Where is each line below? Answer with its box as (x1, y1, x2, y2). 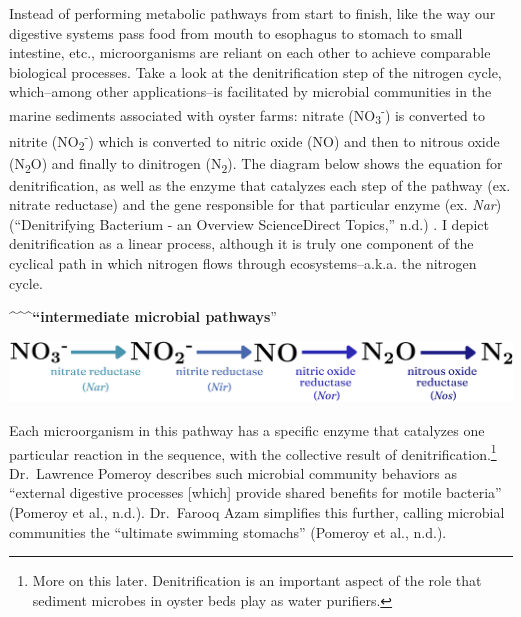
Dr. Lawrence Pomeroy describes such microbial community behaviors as (9, 462, 457, 483)
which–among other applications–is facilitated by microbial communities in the (9, 81, 492, 102)
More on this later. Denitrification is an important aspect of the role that (32, 570, 482, 591)
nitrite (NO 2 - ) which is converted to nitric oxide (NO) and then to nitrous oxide (9, 127, 500, 154)
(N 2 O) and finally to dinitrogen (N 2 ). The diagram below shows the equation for (9, 152, 503, 176)
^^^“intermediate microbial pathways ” (9, 306, 277, 327)
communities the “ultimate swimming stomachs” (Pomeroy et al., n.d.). (9, 521, 447, 542)
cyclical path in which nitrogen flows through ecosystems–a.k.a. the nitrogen (9, 253, 477, 274)
